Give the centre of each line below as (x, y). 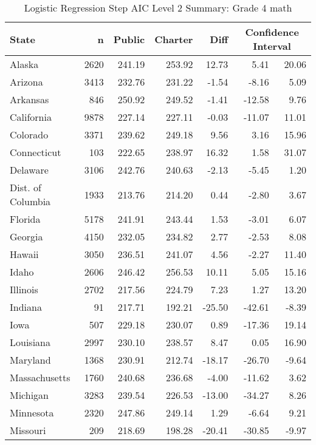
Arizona (26, 82)
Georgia (26, 236)
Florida (25, 219)
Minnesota (32, 413)
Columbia (30, 201)
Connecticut (36, 152)
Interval (272, 46)
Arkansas (29, 99)
